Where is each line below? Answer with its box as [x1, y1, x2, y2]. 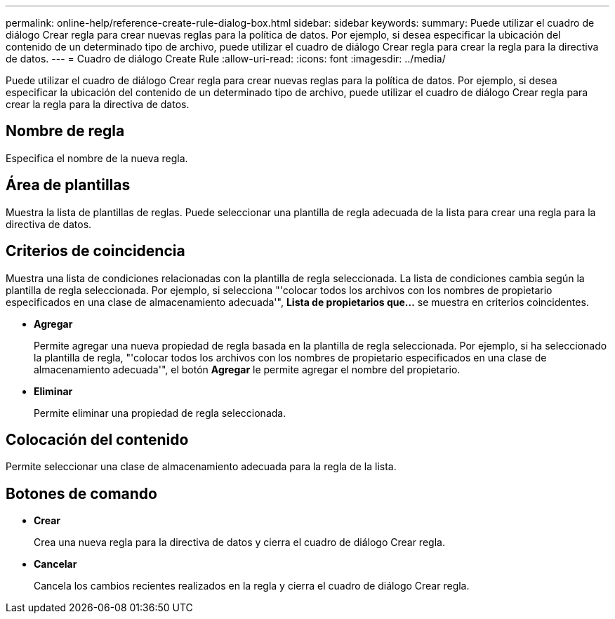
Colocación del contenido [6, 430, 189, 448]
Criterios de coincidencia [6, 242, 185, 260]
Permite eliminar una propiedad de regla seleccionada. [34, 406, 286, 419]
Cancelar [34, 558, 77, 571]
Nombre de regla [6, 122, 125, 140]
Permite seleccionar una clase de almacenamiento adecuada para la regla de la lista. [6, 460, 397, 473]
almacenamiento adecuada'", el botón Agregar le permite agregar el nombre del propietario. [34, 363, 461, 375]
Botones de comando [6, 484, 157, 502]
